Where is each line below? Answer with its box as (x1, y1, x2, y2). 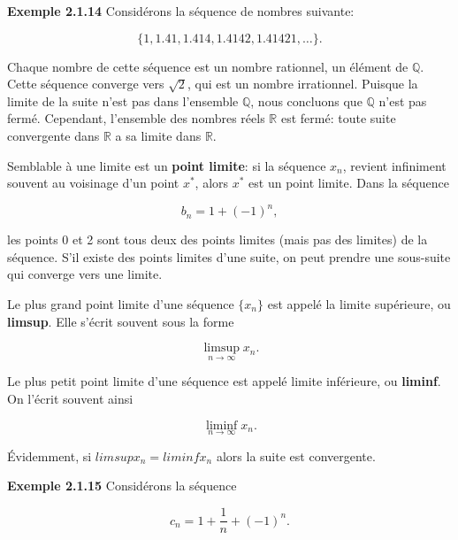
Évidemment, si (7, 446, 92, 465)
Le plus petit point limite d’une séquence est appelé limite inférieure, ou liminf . (7, 372, 441, 390)
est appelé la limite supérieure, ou (267, 295, 451, 313)
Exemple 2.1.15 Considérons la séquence (7, 476, 237, 495)
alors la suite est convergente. (216, 446, 376, 465)
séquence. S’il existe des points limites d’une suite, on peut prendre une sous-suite (7, 247, 451, 266)
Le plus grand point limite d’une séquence (7, 295, 234, 313)
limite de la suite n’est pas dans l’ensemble (7, 91, 239, 110)
